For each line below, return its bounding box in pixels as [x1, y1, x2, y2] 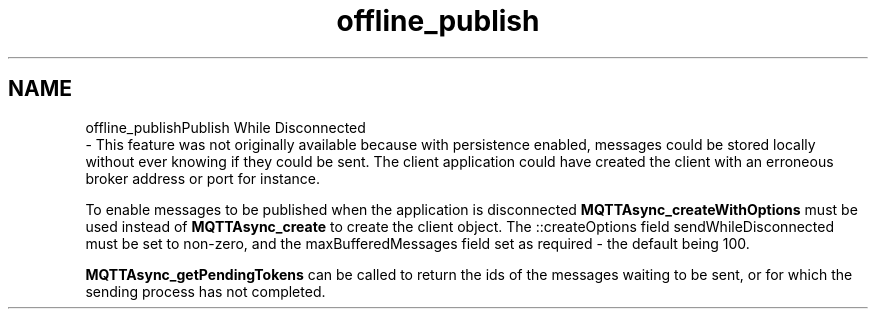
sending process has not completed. [85, 282, 326, 300]
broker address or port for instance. [85, 169, 321, 187]
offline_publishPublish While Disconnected [85, 118, 366, 136]
